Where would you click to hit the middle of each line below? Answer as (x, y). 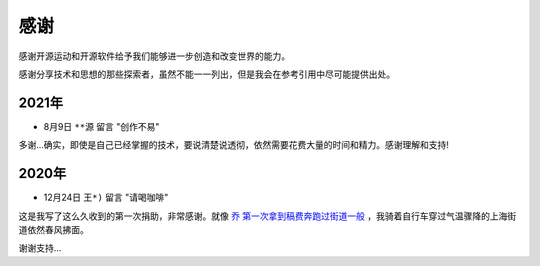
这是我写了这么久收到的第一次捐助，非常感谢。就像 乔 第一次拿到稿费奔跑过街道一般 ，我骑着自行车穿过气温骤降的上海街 (267, 216)
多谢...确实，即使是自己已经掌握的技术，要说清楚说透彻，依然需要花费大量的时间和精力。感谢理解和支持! (234, 145)
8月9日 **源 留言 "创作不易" (101, 126)
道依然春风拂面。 (53, 229)
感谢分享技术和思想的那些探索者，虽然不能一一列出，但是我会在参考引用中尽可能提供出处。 (206, 74)
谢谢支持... (40, 248)
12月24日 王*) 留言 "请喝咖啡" (106, 197)
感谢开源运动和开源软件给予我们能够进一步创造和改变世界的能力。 (154, 56)
